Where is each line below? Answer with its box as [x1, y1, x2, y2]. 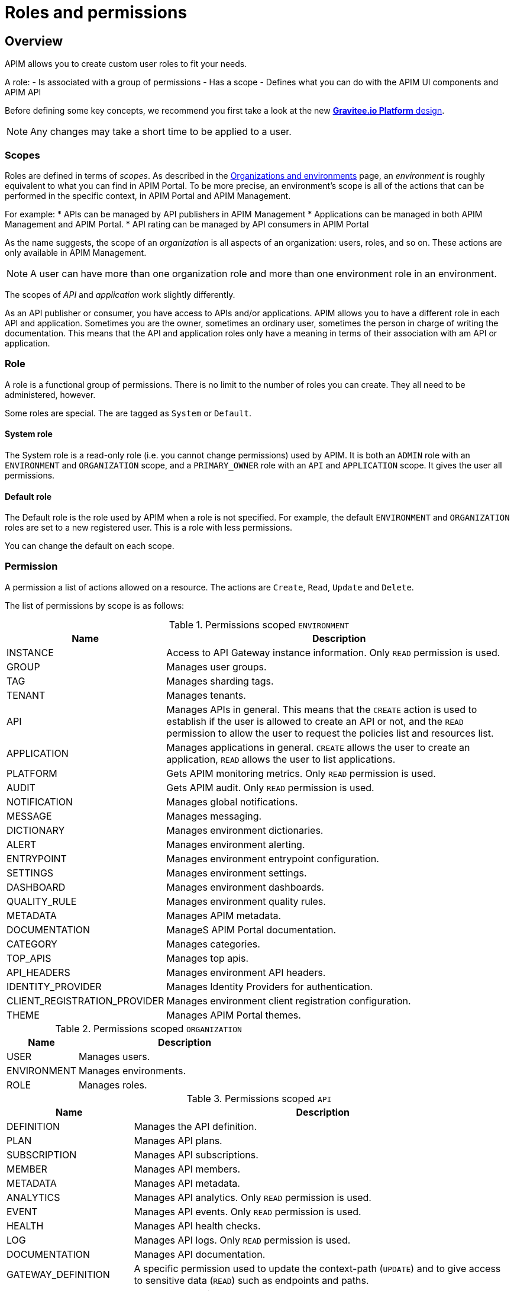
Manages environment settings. [166, 866, 307, 879]
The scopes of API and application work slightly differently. [5, 289, 235, 300]
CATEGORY [7, 937, 57, 950]
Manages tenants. [166, 689, 246, 701]
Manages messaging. [166, 810, 262, 822]
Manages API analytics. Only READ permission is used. [134, 1191, 371, 1203]
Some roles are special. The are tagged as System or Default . [5, 407, 251, 418]
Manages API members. [134, 1162, 241, 1175]
